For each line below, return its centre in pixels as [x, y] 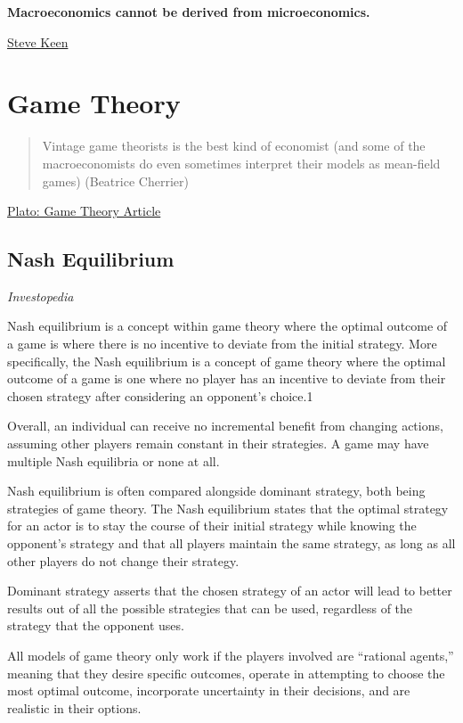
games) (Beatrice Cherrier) [115, 181]
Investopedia [41, 296]
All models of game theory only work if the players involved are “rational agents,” [231, 655]
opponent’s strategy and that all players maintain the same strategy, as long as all [231, 543]
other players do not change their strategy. [123, 560]
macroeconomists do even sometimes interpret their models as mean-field [241, 163]
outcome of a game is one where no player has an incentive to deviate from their [227, 378]
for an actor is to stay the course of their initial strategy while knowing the [212, 526]
